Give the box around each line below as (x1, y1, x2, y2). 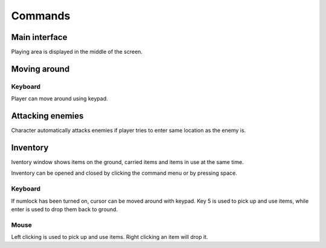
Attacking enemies (11, 111, 84, 121)
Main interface (11, 32, 68, 42)
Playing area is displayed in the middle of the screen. (11, 48, 143, 56)
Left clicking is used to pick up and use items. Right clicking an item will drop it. (11, 233, 208, 241)
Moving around (11, 64, 70, 74)
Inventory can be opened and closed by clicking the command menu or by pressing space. (11, 169, 238, 177)
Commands (11, 9, 71, 22)
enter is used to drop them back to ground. (11, 206, 118, 213)
